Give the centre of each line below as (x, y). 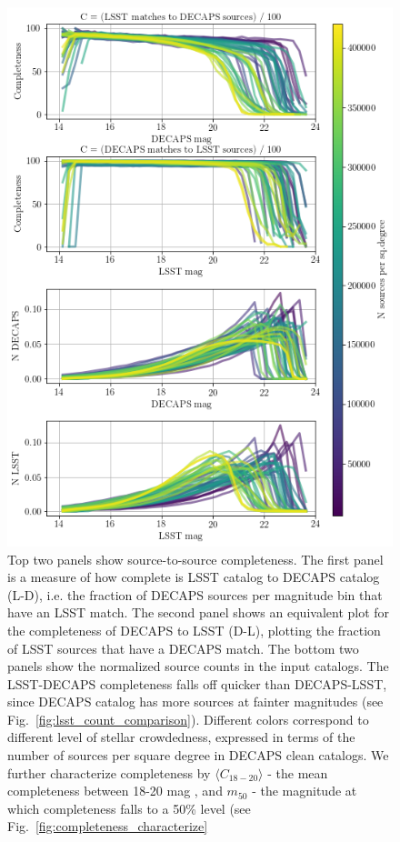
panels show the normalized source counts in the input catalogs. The (198, 666)
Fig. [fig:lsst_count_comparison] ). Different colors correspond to (188, 719)
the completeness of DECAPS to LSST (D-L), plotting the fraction (194, 630)
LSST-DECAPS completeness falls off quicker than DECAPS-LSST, (197, 683)
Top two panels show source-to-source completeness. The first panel (195, 559)
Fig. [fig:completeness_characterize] (108, 826)
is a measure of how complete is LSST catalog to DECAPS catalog (194, 577)
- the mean (298, 772)
